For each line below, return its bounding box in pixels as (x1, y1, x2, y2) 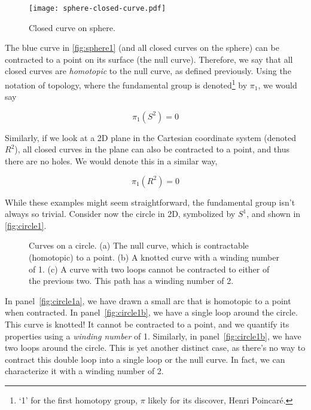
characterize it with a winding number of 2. (5, 365, 164, 377)
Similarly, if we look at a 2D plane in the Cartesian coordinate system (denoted (5, 131, 297, 143)
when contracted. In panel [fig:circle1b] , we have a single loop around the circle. (5, 306, 298, 319)
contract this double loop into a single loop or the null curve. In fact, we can (5, 353, 285, 365)
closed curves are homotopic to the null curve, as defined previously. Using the (5, 65, 291, 77)
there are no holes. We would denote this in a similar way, (5, 155, 218, 167)
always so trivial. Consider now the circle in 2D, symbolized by (5, 207, 236, 220)
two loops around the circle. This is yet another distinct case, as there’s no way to (5, 341, 306, 354)
